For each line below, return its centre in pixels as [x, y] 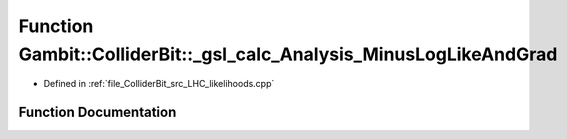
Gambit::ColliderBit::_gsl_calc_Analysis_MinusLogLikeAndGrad [288, 54]
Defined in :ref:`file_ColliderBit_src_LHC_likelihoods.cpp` [159, 84]
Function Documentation [97, 112]
